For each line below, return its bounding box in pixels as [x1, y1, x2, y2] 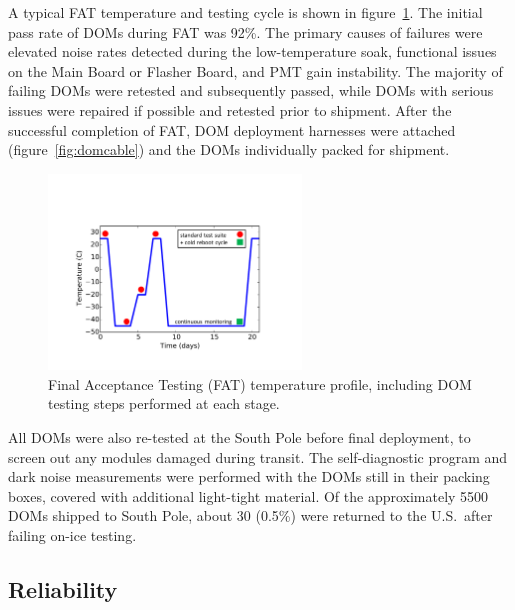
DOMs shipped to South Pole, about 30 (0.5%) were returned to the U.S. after [8, 505, 493, 526]
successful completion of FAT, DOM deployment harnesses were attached [8, 119, 456, 140]
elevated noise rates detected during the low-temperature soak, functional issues [8, 41, 497, 62]
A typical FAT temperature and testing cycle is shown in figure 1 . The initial [8, 2, 483, 22]
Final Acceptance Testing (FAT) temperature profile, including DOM [48, 373, 472, 394]
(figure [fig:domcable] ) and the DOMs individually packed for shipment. [8, 139, 450, 160]
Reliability [8, 573, 118, 604]
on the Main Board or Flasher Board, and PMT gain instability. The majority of [8, 60, 503, 81]
